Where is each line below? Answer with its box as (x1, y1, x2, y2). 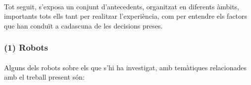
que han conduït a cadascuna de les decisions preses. (4, 20, 163, 30)
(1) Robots (4, 41, 48, 54)
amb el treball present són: (4, 72, 85, 82)
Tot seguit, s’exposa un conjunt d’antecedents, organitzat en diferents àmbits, (4, 1, 239, 11)
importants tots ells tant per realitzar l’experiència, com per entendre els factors (4, 11, 248, 21)
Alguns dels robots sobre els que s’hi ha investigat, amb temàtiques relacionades (4, 62, 247, 72)
